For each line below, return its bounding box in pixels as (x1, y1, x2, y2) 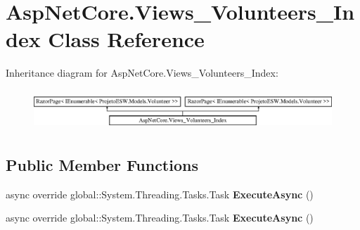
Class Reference (48, 25, 205, 53)
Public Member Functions (6, 153, 198, 175)
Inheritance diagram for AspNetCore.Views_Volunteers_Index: (6, 65, 278, 80)
